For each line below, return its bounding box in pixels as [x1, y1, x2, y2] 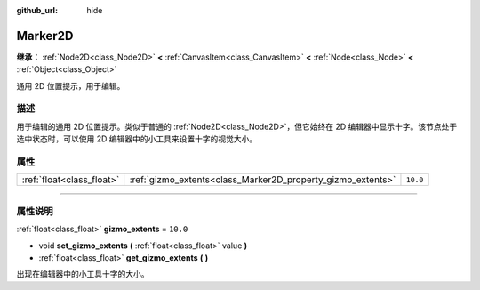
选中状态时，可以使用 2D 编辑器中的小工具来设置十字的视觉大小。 [16, 133, 258, 144]
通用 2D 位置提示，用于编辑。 [16, 80, 125, 91]
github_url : [16, 5, 58, 15]
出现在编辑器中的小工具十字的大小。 [16, 269, 149, 279]
